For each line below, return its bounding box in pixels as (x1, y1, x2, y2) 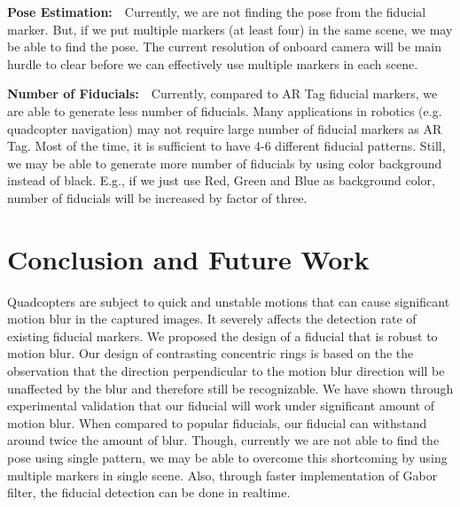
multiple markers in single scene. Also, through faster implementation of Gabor (7, 465, 438, 484)
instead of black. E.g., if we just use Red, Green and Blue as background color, (7, 171, 435, 190)
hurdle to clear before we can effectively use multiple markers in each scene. (7, 54, 418, 73)
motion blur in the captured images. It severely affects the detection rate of (7, 309, 417, 328)
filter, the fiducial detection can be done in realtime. (7, 483, 291, 502)
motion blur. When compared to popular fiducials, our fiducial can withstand (7, 413, 427, 432)
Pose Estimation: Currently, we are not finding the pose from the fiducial (7, 3, 426, 20)
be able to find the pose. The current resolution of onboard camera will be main (7, 37, 441, 56)
